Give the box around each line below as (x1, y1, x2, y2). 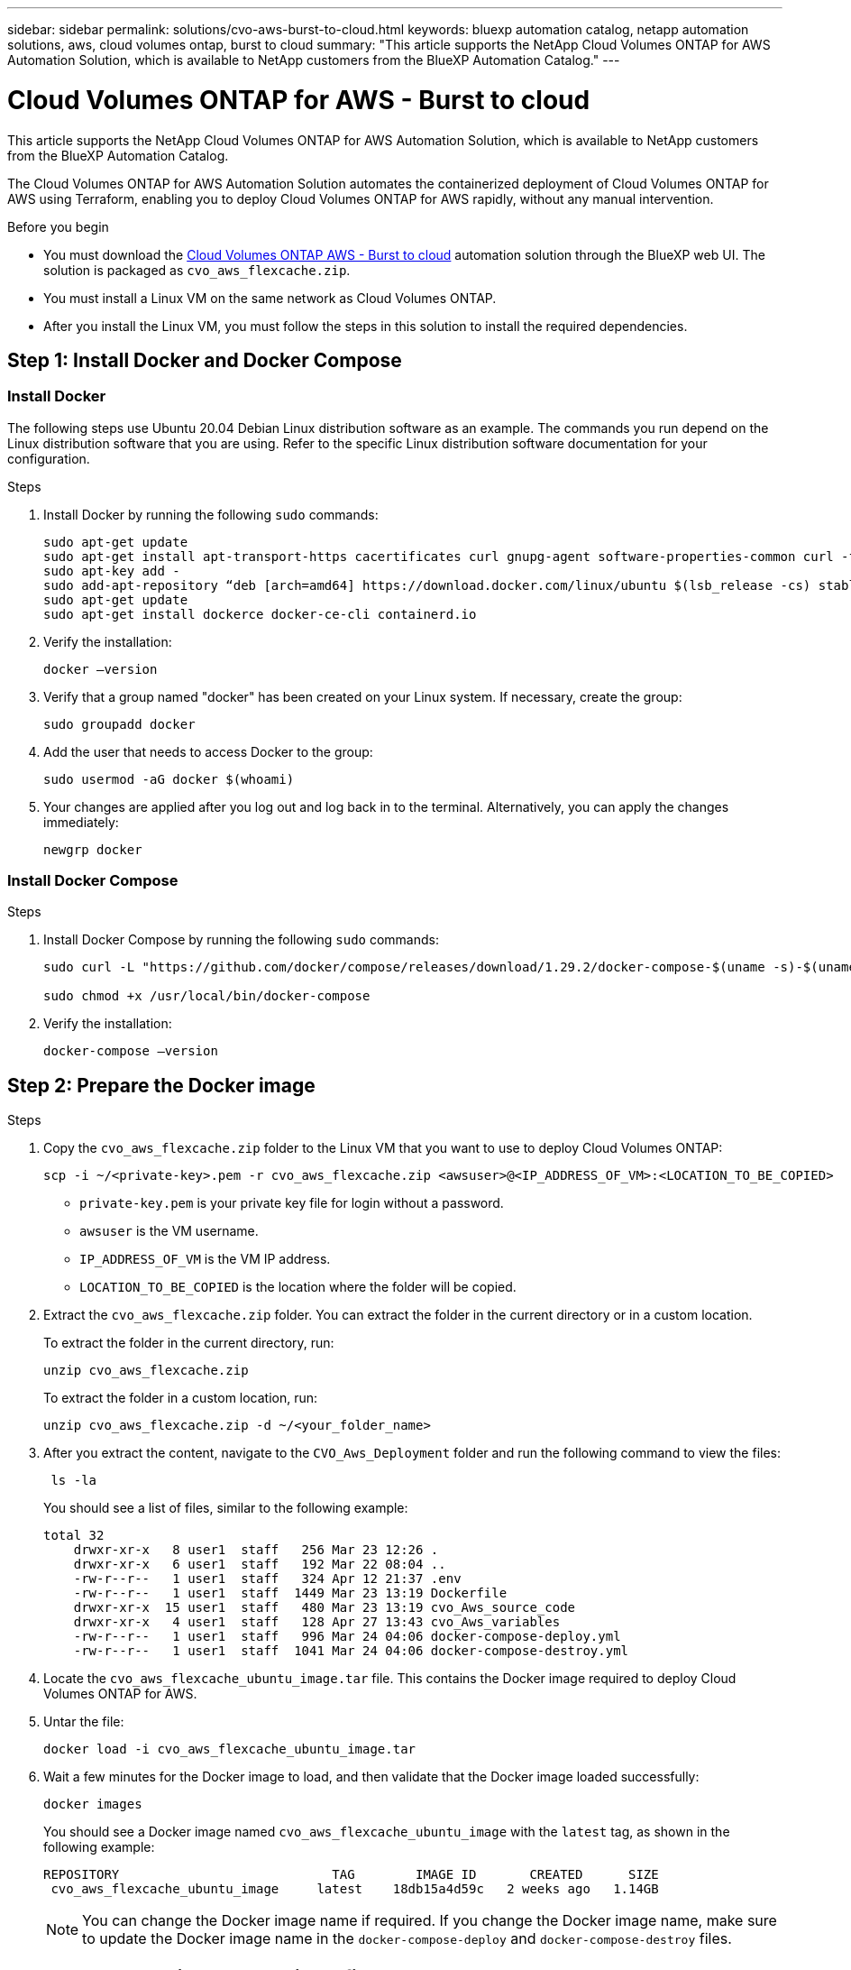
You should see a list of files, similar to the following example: (43, 1500, 408, 1516)
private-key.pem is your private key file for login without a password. (79, 1195, 504, 1211)
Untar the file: (43, 1714, 124, 1730)
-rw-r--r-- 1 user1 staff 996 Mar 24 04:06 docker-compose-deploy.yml (73, 1629, 621, 1644)
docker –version (43, 661, 158, 677)
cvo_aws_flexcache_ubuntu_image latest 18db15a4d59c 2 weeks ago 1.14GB (50, 1882, 659, 1897)
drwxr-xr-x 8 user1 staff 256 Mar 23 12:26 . (73, 1542, 439, 1558)
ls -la (50, 1473, 97, 1488)
